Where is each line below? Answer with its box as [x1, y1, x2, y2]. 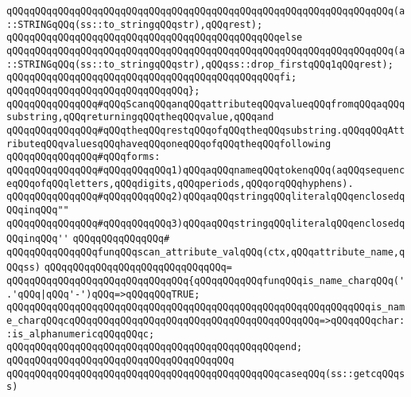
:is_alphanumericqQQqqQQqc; [6, 328, 155, 340]
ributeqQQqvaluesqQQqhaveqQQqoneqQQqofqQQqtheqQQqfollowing [6, 138, 332, 150]
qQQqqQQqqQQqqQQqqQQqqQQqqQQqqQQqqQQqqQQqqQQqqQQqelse [6, 32, 303, 44]
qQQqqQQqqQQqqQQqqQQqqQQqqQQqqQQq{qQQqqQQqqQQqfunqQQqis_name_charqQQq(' [6, 275, 405, 287]
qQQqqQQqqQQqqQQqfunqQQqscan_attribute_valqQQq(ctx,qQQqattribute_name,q [6, 246, 405, 258]
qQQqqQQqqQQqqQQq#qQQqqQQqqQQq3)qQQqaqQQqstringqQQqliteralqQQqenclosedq [6, 217, 405, 229]
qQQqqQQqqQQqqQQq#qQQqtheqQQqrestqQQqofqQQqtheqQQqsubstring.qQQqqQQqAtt [6, 124, 405, 136]
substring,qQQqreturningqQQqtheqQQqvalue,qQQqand [6, 111, 274, 123]
